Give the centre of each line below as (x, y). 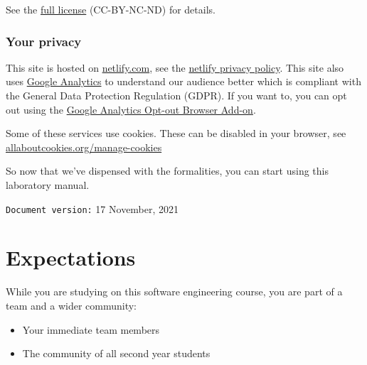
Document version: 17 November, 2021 (92, 208)
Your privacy (44, 41)
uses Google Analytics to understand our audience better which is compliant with (183, 81)
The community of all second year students (116, 353)
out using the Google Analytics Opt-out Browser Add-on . (131, 109)
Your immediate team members (91, 329)
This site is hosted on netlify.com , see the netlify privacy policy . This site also (175, 67)
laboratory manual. (48, 184)
